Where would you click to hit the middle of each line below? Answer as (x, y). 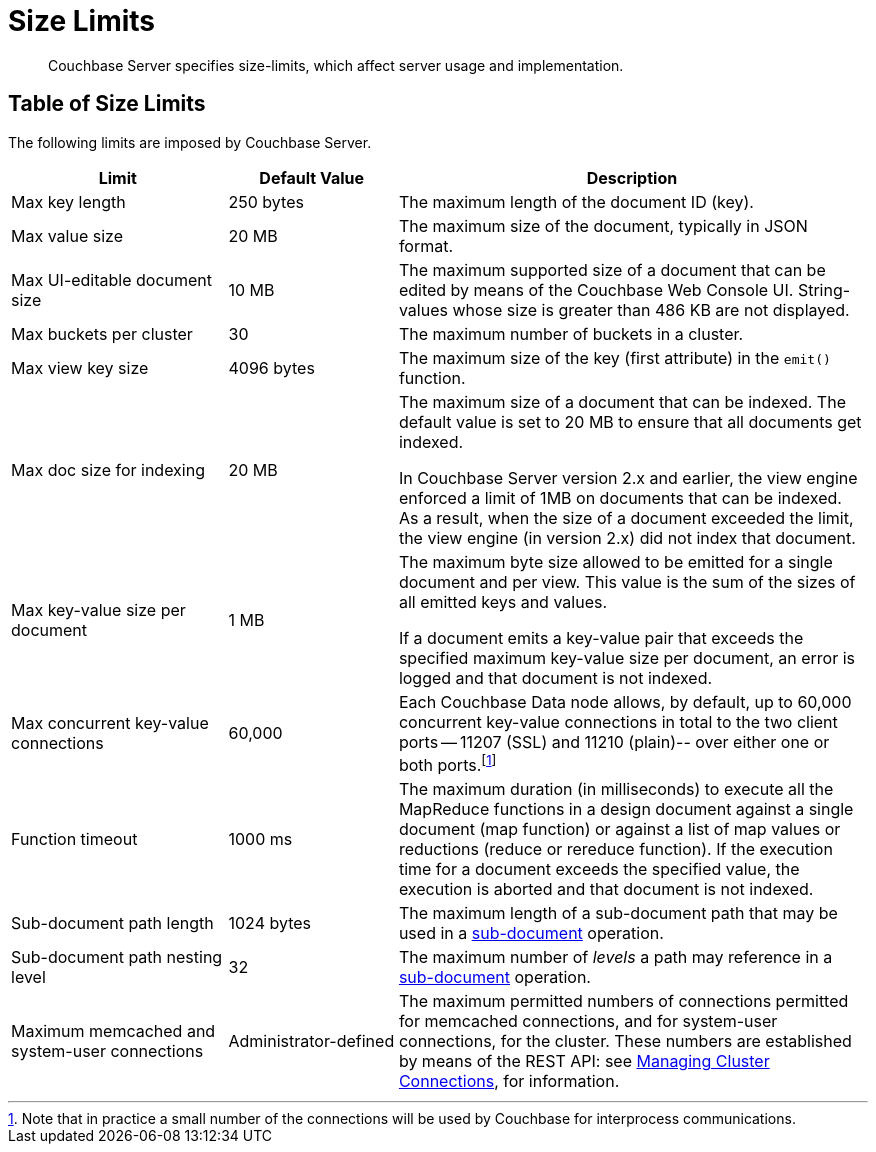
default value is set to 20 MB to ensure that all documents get (630, 421)
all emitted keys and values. (503, 601)
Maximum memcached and (113, 1030)
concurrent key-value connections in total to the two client (618, 721)
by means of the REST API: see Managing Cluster (584, 1060)
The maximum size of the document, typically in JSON (603, 225)
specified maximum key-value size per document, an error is (626, 657)
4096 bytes (271, 367)
